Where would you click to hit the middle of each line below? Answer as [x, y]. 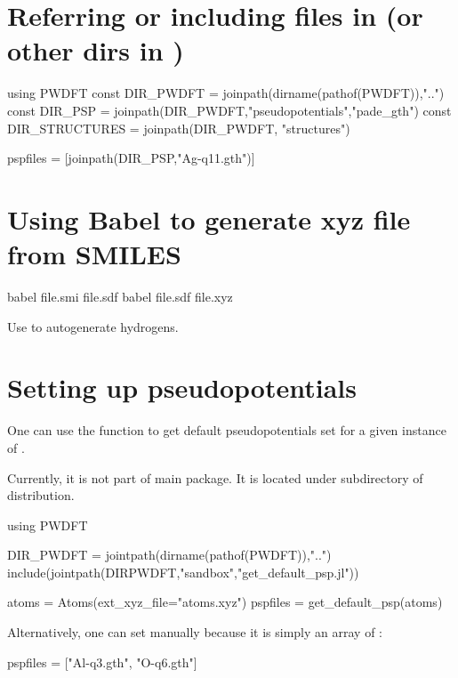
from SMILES [94, 254]
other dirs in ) [96, 50]
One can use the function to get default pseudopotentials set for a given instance [227, 430]
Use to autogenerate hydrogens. [93, 326]
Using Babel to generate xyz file [209, 218]
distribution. [41, 495]
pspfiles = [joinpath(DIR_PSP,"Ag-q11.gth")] [131, 158]
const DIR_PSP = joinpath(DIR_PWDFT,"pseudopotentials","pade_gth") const [229, 110]
